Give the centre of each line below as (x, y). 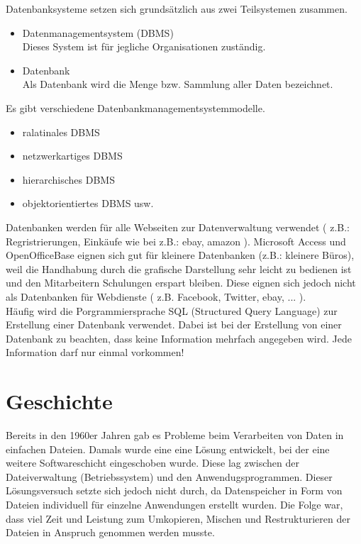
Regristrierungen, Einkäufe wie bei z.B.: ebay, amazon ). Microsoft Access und (176, 241)
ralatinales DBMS (61, 132)
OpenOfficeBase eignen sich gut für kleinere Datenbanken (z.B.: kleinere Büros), (180, 255)
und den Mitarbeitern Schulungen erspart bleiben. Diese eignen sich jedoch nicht (181, 283)
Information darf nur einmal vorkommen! (95, 352)
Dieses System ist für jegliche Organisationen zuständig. (144, 46)
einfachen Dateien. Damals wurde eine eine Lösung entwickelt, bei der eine (168, 449)
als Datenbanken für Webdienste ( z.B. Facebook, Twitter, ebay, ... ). (156, 296)
